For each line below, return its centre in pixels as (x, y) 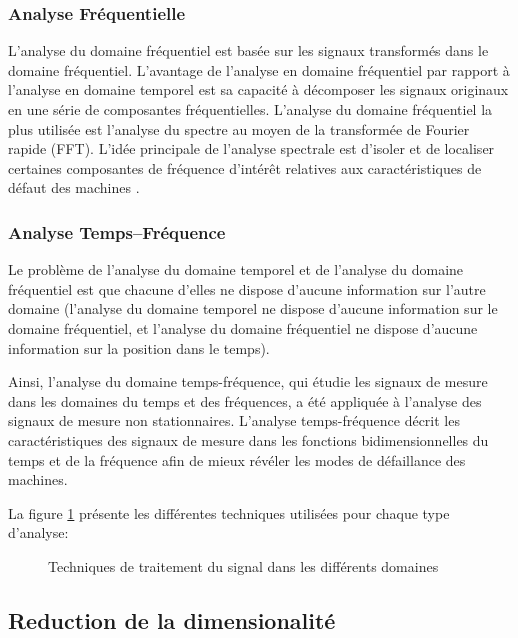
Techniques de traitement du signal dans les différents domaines (243, 565)
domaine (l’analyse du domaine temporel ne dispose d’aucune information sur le (253, 308)
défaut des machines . (74, 187)
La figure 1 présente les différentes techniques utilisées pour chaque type (229, 512)
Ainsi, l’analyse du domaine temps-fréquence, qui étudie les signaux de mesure (248, 381)
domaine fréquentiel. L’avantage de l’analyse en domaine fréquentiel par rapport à (259, 69)
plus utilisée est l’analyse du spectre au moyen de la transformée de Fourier (239, 128)
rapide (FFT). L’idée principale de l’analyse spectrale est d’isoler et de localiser (251, 148)
